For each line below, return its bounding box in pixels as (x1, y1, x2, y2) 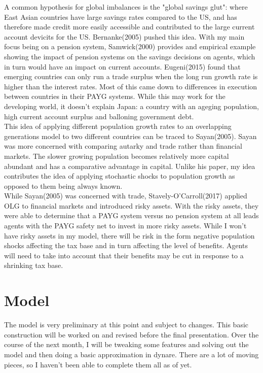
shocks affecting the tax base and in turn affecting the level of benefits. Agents (4, 240, 248, 251)
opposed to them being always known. (4, 180, 123, 191)
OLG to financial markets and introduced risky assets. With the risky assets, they (4, 200, 259, 211)
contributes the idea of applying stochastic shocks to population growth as (4, 171, 235, 181)
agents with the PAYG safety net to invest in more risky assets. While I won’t (4, 220, 247, 231)
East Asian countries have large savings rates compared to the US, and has (4, 11, 237, 22)
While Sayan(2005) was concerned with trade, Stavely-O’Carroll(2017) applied (4, 190, 247, 201)
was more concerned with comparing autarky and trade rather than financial (4, 141, 242, 151)
